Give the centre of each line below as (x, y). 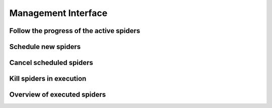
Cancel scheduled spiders (51, 63)
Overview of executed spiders (58, 95)
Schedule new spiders (45, 47)
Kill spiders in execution (48, 79)
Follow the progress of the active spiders (75, 31)
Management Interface (58, 13)
